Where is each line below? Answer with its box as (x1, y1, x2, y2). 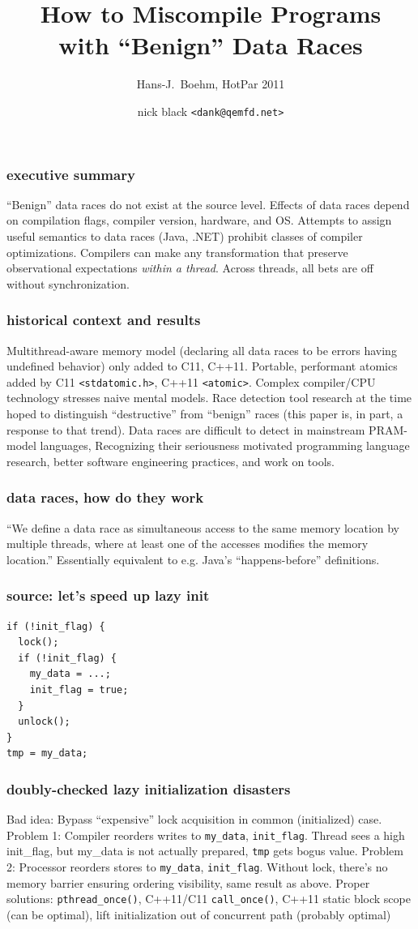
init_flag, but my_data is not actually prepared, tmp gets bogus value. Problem (6, 842, 403, 859)
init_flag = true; (29, 684, 129, 696)
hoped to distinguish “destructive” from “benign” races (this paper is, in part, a (6, 405, 403, 422)
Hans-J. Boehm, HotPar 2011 (136, 75, 285, 92)
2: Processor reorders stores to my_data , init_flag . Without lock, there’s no (6, 858, 388, 875)
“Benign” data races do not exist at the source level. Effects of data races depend (6, 195, 410, 212)
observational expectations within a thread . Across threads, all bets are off (6, 259, 373, 276)
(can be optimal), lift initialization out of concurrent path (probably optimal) (6, 906, 391, 923)
